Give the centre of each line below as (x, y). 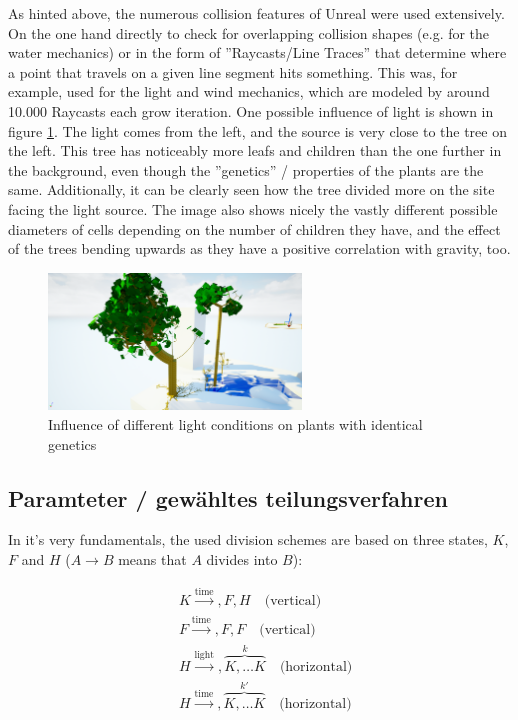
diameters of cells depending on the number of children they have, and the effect (254, 228)
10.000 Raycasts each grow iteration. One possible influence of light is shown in (251, 110)
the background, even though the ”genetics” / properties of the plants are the (246, 169)
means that (152, 558)
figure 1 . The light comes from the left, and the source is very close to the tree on (257, 130)
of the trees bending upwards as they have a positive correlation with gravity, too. (259, 248)
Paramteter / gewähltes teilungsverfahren (228, 497)
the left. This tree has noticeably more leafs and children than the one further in (255, 150)
